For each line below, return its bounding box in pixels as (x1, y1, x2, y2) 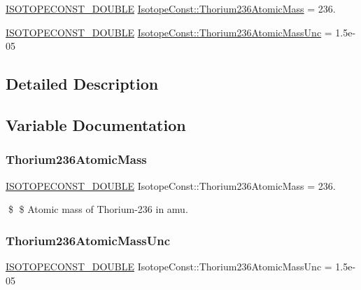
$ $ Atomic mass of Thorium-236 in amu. (8, 202, 188, 216)
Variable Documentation (6, 113, 186, 135)
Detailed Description (6, 73, 159, 95)
